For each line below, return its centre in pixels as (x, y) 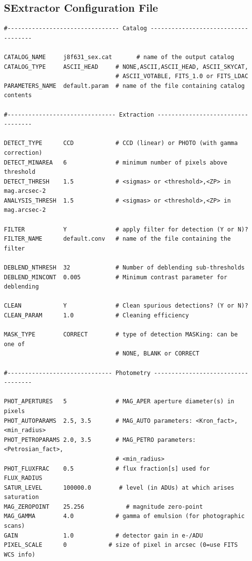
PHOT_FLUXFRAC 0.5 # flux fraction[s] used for (107, 468)
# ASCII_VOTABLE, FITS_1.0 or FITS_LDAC (182, 76)
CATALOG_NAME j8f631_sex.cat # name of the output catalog (119, 57)
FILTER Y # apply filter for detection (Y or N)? (126, 229)
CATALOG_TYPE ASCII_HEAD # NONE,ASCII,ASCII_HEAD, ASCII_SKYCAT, (126, 67)
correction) (23, 153)
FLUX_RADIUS (23, 478)
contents (18, 95)
